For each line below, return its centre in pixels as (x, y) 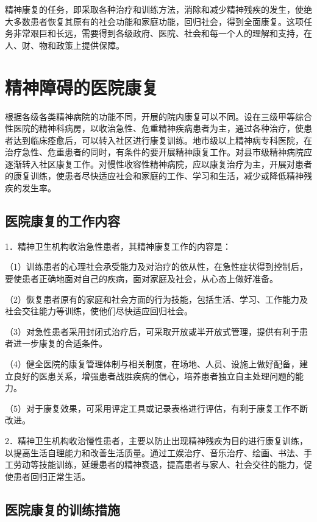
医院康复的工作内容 (62, 221)
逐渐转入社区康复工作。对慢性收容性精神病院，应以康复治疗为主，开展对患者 (158, 164)
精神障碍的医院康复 (82, 87)
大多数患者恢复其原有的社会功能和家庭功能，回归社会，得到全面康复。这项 (154, 21)
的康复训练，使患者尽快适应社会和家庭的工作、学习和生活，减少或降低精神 (154, 176)
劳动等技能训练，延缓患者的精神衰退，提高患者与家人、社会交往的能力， (158, 464)
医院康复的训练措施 (62, 509)
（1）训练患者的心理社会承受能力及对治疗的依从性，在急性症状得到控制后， (156, 266)
